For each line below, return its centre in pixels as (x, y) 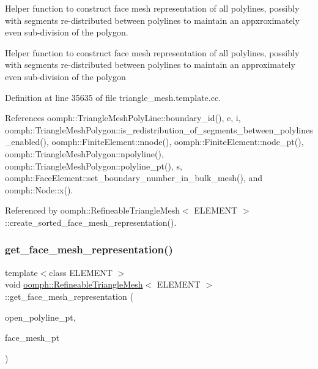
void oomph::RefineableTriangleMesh (74, 284)
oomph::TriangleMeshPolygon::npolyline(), (84, 153)
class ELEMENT (81, 272)
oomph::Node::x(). (39, 189)
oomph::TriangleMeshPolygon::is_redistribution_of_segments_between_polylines (159, 129)
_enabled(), (27, 142)
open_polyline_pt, (40, 317)
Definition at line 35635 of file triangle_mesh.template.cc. (113, 97)
